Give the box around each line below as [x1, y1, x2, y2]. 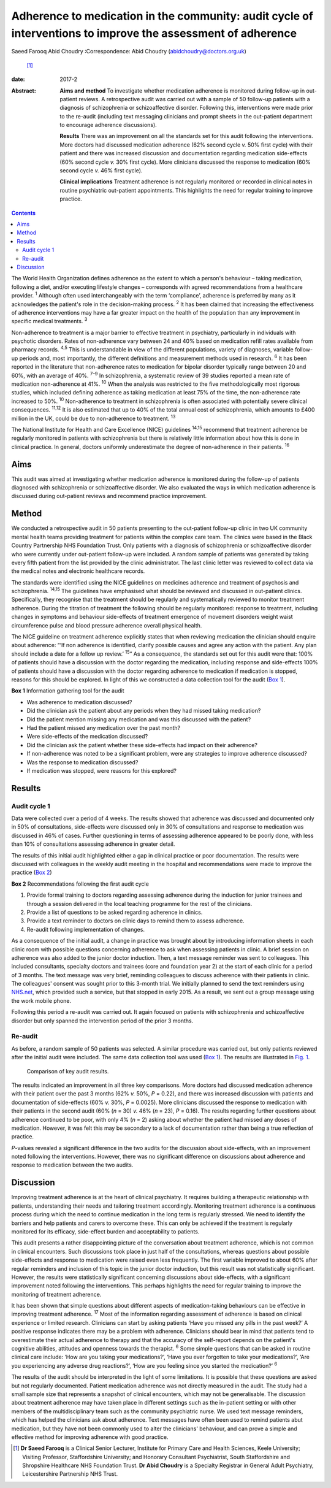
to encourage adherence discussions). [59, 121, 158, 129]
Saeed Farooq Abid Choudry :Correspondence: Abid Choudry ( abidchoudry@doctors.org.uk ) [11, 48, 246, 55]
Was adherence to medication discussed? [26, 698, 132, 705]
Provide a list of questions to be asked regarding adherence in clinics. [26, 908, 203, 916]
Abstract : [11, 86, 36, 94]
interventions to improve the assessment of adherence [11, 26, 297, 40]
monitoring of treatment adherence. [11, 1290, 102, 1298]
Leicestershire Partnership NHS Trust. [22, 1470, 118, 1478]
